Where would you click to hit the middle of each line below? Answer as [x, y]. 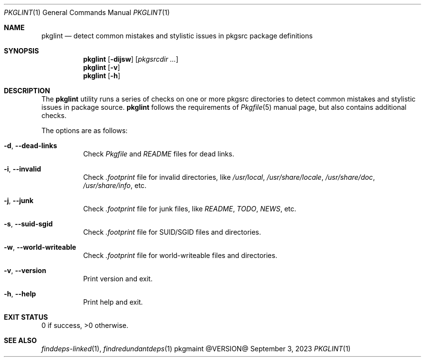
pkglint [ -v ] [102, 67]
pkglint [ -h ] [102, 76]
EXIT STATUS [26, 317]
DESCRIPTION [27, 91]
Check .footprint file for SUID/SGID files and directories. [172, 232]
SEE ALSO [20, 340]
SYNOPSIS [22, 51]
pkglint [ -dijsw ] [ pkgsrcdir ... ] [131, 59]
